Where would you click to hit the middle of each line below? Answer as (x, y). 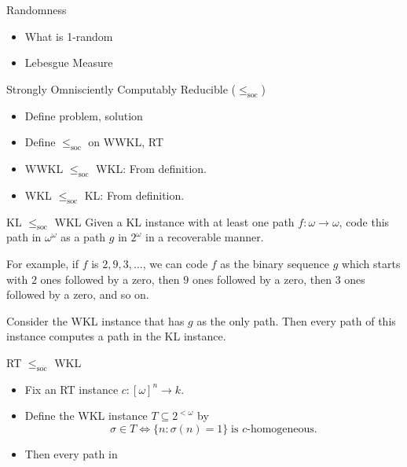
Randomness (37, 9)
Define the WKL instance (86, 416)
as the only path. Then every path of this (296, 320)
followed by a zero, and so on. (78, 294)
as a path (83, 237)
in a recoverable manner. (205, 237)
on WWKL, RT (126, 142)
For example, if (43, 263)
